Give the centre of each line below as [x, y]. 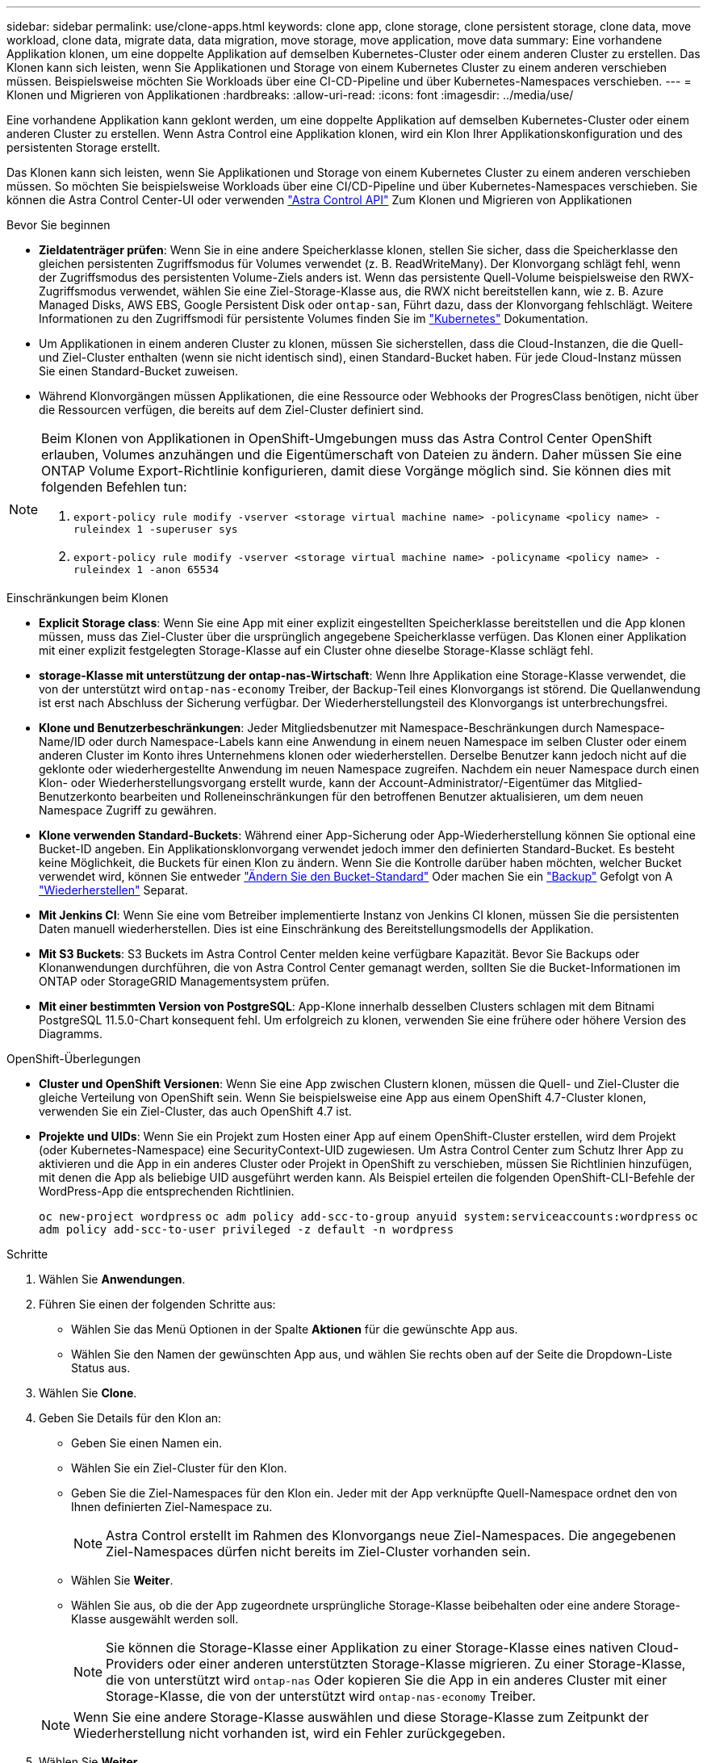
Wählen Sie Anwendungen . [112, 1279]
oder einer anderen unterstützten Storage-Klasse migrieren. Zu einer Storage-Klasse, [427, 1664]
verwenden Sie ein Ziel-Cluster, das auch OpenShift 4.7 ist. [195, 1111]
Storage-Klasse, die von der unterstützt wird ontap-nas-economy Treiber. [321, 1696]
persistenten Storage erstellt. [84, 147]
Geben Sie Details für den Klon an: [130, 1418]
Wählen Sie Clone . [88, 1393]
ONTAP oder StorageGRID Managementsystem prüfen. [184, 981]
